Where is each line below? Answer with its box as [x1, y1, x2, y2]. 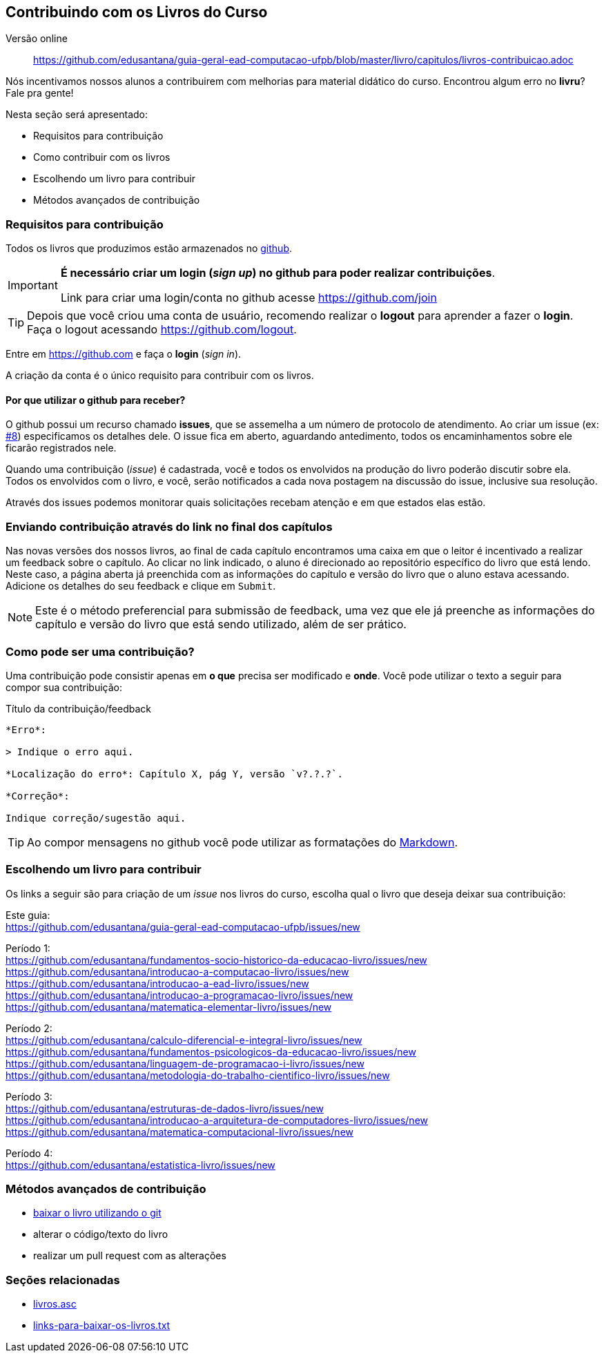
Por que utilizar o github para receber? [6, 394, 186, 406]
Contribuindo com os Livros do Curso [6, 3, 268, 21]
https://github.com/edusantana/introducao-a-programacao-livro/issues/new [6, 989, 353, 1001]
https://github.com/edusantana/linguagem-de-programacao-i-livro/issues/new [6, 1057, 364, 1069]
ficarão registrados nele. [6, 442, 117, 454]
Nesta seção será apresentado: [6, 108, 148, 121]
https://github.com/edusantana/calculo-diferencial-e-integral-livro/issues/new [6, 1034, 362, 1046]
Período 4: [6, 1147, 53, 1159]
